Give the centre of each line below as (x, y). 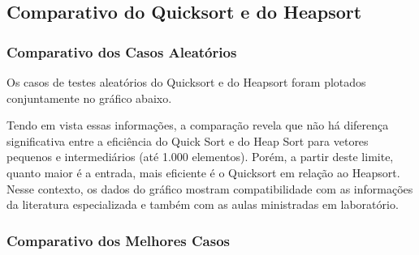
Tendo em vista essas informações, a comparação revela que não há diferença (198, 125)
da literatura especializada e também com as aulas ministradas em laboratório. (203, 204)
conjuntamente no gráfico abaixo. (89, 98)
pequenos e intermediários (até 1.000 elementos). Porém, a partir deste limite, (200, 157)
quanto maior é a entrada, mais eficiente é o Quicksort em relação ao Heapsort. (203, 172)
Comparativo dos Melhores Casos (118, 240)
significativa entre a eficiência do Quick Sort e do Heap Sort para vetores (188, 140)
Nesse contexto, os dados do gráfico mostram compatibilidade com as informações (210, 188)
